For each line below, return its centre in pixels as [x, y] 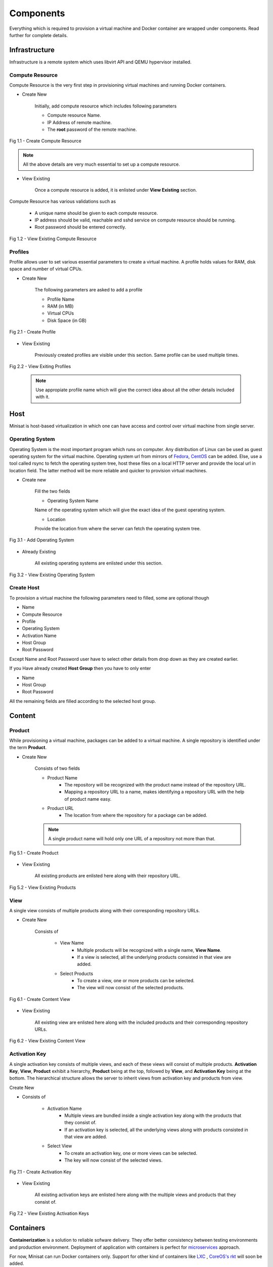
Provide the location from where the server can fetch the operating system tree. [118, 529]
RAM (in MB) [60, 306]
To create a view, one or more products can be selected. [136, 981]
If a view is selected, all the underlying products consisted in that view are [154, 957]
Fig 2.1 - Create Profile [33, 332]
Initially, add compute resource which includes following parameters [106, 106]
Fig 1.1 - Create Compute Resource [45, 141]
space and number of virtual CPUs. [46, 269]
